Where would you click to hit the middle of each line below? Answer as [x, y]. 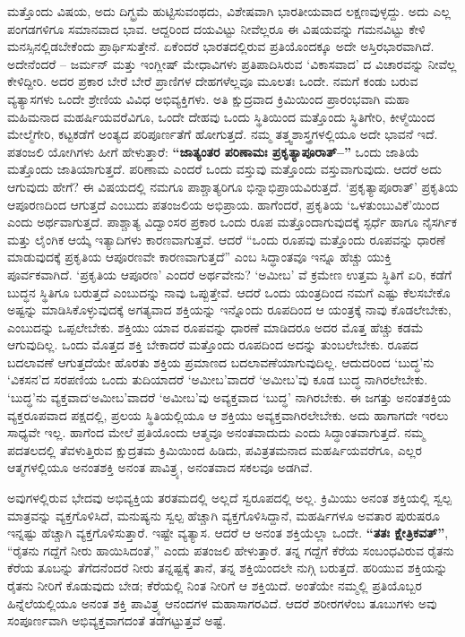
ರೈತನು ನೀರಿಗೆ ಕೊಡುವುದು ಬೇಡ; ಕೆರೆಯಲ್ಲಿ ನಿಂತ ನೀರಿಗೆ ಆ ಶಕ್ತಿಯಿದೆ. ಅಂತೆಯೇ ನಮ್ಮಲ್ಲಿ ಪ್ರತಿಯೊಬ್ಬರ [215, 585]
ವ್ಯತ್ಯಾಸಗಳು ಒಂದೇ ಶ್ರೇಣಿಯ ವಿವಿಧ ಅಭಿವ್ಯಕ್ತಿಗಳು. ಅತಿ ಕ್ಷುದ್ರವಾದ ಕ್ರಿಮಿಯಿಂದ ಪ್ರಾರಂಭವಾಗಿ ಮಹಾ [208, 98]
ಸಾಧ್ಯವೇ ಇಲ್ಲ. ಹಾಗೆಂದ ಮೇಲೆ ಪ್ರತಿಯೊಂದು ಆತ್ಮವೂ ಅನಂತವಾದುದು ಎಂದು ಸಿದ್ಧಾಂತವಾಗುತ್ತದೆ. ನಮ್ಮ [216, 432]
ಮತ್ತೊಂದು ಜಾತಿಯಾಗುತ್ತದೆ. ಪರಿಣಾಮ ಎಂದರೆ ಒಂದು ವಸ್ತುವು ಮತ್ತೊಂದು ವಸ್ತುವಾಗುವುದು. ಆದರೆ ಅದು [224, 169]
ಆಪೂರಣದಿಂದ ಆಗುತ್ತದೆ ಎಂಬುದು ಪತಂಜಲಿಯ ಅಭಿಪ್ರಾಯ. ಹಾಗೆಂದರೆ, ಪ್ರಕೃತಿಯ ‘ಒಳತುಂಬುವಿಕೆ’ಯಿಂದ [224, 204]
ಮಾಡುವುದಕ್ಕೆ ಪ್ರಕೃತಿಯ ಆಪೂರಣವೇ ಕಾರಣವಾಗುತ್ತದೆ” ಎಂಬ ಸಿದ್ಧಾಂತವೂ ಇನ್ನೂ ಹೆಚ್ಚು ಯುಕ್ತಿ [199, 257]
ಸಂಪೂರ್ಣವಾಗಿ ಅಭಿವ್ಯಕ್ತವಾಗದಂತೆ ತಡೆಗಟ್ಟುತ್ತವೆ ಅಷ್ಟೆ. [117, 620]
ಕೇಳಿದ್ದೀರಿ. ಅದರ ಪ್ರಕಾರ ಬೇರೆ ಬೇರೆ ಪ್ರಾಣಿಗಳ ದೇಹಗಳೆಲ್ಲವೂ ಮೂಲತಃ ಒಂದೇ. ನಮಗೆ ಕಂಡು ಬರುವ [213, 81]
